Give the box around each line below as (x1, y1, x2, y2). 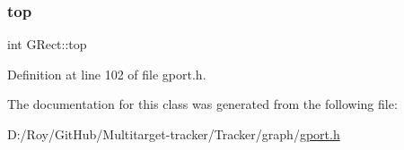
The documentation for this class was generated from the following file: (7, 95, 398, 113)
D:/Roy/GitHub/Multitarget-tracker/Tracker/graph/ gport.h (7, 125, 340, 143)
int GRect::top (7, 35, 87, 54)
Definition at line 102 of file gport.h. (7, 64, 206, 83)
